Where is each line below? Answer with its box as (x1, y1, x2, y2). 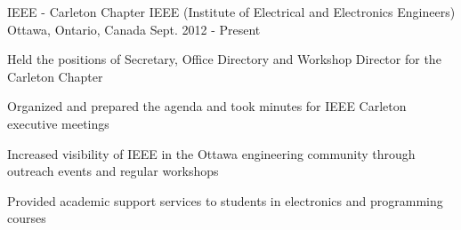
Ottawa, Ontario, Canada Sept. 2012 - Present (7, 20, 261, 38)
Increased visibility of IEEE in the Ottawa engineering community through (7, 144, 416, 163)
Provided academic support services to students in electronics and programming (7, 191, 443, 210)
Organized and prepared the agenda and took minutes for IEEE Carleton (7, 97, 407, 115)
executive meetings (7, 114, 109, 132)
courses (7, 209, 46, 227)
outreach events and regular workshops (7, 162, 219, 180)
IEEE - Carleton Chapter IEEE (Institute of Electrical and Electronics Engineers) (7, 3, 456, 20)
